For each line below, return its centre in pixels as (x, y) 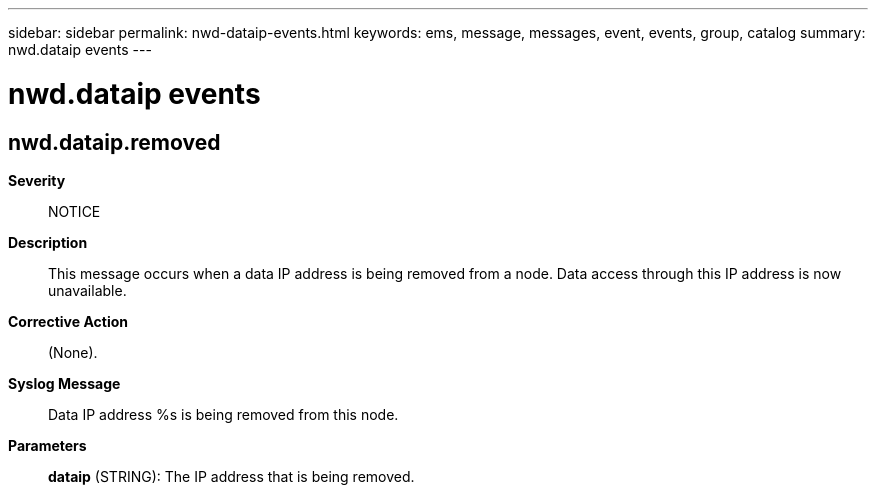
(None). (73, 352)
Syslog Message (64, 383)
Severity (37, 180)
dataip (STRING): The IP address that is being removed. (231, 476)
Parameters (47, 445)
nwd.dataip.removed (114, 142)
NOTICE (74, 211)
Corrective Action (68, 321)
